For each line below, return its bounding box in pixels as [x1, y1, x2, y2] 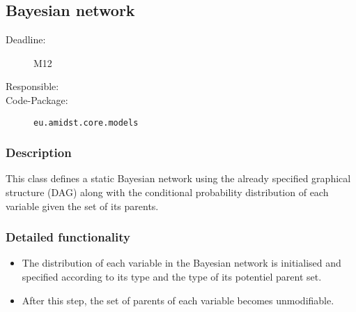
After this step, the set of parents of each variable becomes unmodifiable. [22, 292, 334, 307]
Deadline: [6, 32, 46, 47]
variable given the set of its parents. [6, 198, 159, 213]
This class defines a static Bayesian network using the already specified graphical [6, 171, 351, 186]
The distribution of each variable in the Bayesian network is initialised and [22, 255, 341, 270]
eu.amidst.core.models [33, 117, 139, 128]
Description [6, 144, 72, 161]
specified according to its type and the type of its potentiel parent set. [22, 269, 322, 284]
